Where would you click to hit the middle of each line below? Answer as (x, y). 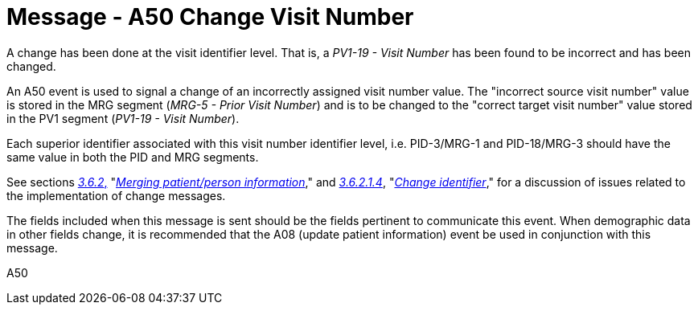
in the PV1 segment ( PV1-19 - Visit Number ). (123, 118)
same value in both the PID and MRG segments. (133, 157)
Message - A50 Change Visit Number (210, 17)
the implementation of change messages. (116, 195)
